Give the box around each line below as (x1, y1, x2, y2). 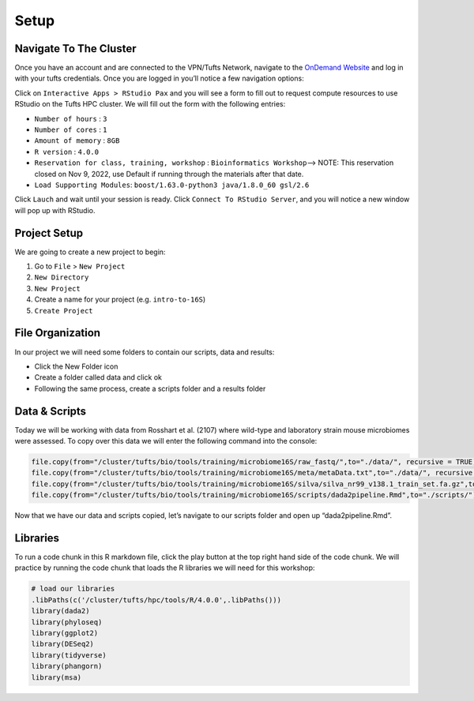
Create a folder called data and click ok (34, 373, 162, 382)
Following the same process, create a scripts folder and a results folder (34, 384, 266, 393)
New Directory (34, 273, 89, 282)
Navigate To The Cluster (14, 42, 137, 55)
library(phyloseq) (31, 617, 103, 627)
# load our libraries (31, 584, 115, 594)
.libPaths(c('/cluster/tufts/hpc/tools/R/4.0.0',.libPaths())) (31, 595, 282, 604)
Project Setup (14, 226, 84, 240)
